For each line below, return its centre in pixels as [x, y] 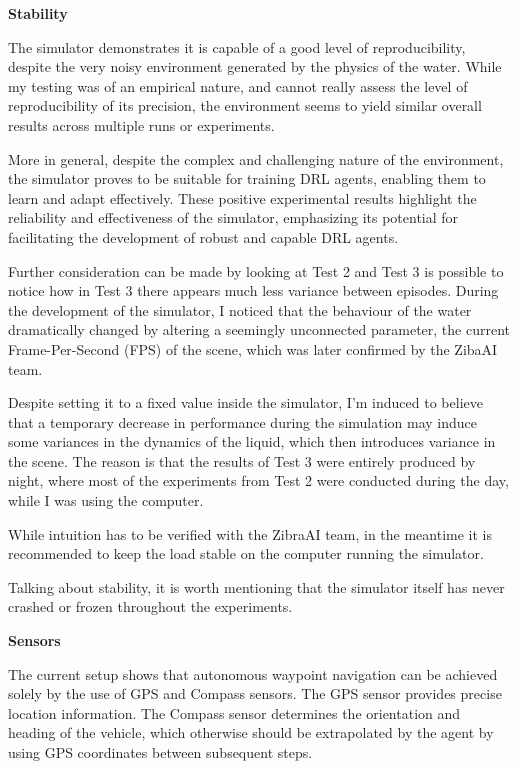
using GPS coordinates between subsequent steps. [160, 752]
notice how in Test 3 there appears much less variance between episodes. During [253, 290]
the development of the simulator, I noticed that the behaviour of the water [240, 309]
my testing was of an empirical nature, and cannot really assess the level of [238, 85]
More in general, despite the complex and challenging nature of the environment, [256, 158]
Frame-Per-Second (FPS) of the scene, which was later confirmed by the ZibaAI [253, 348]
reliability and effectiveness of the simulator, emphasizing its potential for [233, 217]
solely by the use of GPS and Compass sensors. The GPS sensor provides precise [255, 693]
